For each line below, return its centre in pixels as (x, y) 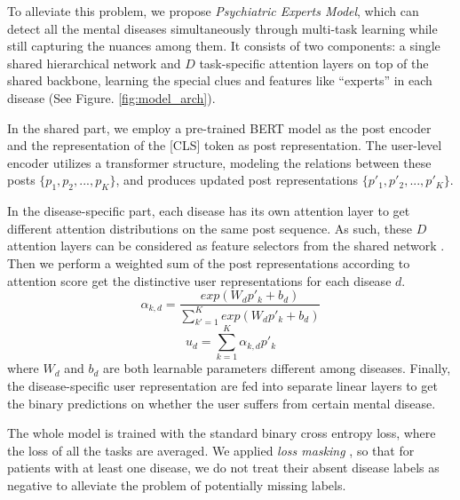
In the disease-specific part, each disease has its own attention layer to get (209, 211)
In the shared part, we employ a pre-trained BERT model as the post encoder (219, 127)
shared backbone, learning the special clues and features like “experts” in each (220, 80)
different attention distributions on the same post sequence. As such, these (210, 228)
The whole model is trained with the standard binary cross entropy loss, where (222, 433)
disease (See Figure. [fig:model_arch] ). (111, 97)
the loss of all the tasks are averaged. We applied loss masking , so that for (211, 450)
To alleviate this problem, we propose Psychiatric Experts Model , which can (213, 11)
